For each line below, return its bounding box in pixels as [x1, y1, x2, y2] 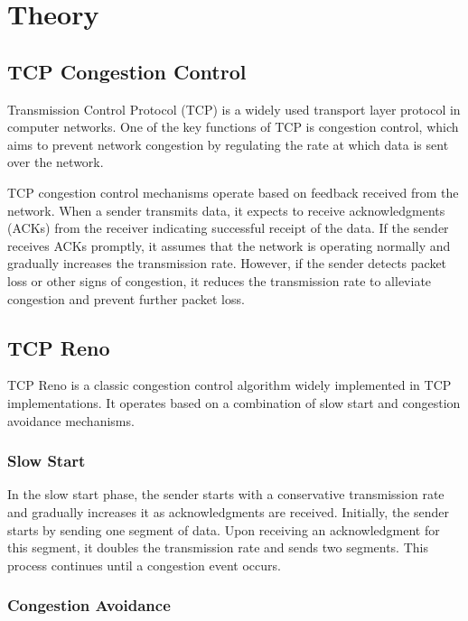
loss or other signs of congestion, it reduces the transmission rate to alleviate [7, 271, 432, 290]
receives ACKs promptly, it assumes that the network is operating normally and [7, 236, 451, 255]
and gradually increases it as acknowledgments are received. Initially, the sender [7, 502, 450, 521]
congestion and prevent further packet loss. [7, 289, 245, 308]
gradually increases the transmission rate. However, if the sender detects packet [7, 254, 447, 273]
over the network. [7, 153, 104, 171]
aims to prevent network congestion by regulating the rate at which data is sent [7, 134, 449, 153]
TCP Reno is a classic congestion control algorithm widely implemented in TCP [7, 375, 452, 394]
